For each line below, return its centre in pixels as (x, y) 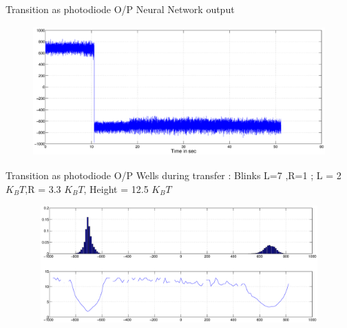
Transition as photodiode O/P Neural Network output (120, 9)
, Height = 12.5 (116, 188)
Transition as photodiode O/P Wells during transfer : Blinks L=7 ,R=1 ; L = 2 (173, 175)
